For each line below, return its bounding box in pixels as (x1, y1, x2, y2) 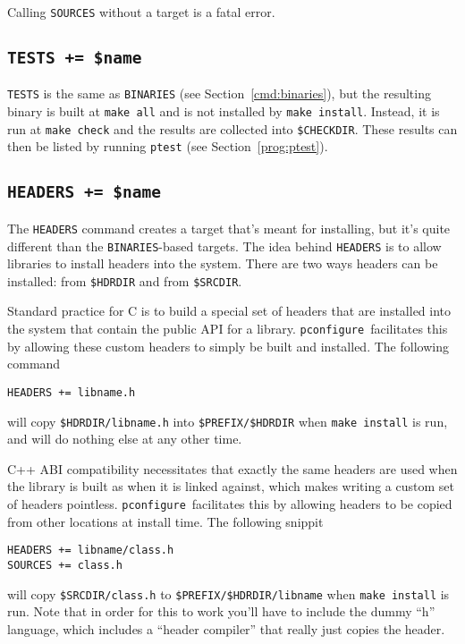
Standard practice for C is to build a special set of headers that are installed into (7, 301, 452, 320)
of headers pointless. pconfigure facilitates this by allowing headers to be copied (7, 494, 452, 513)
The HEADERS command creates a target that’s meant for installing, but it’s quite (7, 218, 451, 237)
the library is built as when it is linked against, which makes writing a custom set (7, 477, 454, 496)
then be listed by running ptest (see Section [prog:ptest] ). (7, 137, 328, 156)
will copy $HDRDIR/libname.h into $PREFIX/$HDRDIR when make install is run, (7, 411, 448, 430)
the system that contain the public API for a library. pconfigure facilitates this (7, 319, 448, 337)
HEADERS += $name (7, 182, 161, 202)
